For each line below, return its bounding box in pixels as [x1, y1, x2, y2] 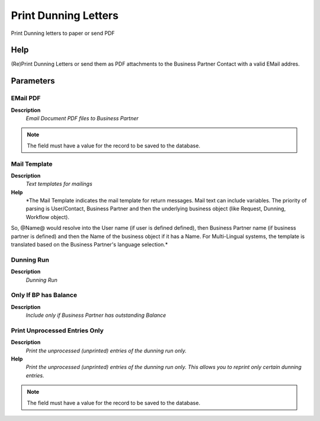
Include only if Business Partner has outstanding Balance [25, 311, 167, 319]
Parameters [11, 76, 55, 86]
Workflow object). [25, 213, 69, 220]
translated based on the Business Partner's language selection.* [11, 241, 168, 248]
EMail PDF [11, 94, 41, 102]
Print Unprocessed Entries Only [11, 326, 104, 335]
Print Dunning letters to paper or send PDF [11, 30, 115, 37]
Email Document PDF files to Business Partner [25, 115, 139, 121]
